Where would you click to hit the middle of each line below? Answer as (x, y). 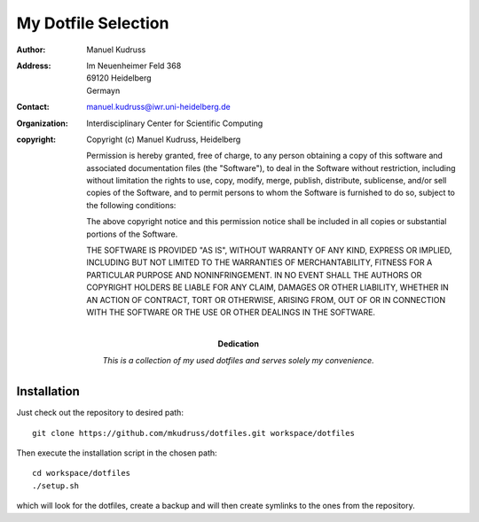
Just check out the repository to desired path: (100, 413)
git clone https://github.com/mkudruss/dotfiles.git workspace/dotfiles (193, 433)
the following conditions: (131, 205)
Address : (34, 66)
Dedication (238, 344)
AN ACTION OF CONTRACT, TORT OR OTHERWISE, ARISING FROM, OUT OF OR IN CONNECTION (266, 300)
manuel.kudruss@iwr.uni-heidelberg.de (158, 107)
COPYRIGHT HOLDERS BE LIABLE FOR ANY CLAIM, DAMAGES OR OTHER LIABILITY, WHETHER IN (268, 287)
